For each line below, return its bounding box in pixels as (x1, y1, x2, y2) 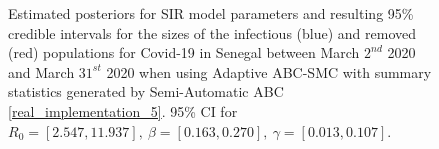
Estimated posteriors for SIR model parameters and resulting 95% (8, 3, 414, 23)
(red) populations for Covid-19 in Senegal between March (8, 42, 360, 63)
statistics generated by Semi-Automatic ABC (8, 81, 284, 102)
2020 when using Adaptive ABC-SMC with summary (106, 61, 432, 82)
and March (8, 61, 75, 82)
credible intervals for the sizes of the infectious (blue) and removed (8, 22, 417, 43)
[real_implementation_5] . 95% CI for (8, 100, 238, 121)
